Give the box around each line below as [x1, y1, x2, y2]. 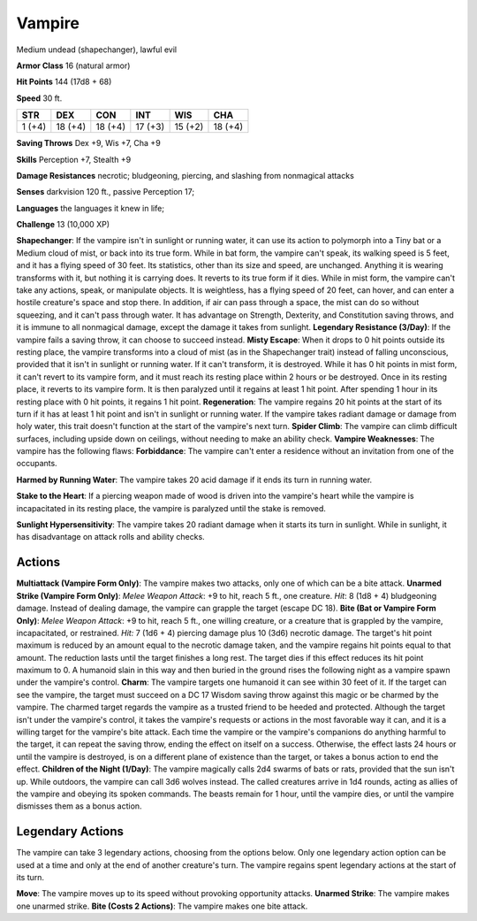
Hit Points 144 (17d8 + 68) [16, 76, 112, 88]
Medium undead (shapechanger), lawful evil [16, 44, 177, 55]
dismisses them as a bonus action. [16, 801, 142, 811]
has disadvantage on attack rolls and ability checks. [16, 532, 205, 542]
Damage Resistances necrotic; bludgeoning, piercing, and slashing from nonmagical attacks [16, 170, 355, 180]
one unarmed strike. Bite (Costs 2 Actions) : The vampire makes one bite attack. [16, 901, 308, 911]
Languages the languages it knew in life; [16, 203, 165, 213]
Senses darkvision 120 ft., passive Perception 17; [16, 187, 194, 197]
